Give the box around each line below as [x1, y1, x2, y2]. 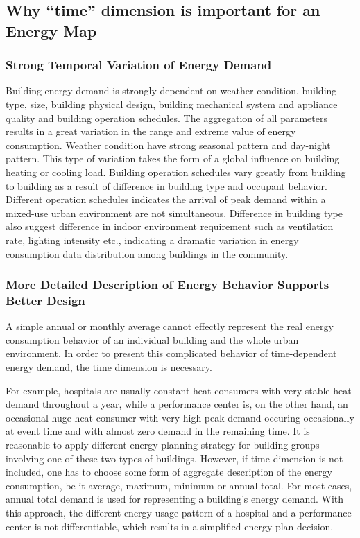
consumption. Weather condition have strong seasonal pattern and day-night [6, 137, 331, 152]
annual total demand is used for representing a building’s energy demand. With [6, 492, 344, 506]
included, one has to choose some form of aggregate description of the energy [6, 465, 332, 479]
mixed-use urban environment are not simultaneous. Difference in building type [6, 205, 343, 220]
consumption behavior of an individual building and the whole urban [6, 332, 299, 347]
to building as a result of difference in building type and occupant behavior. [6, 178, 327, 193]
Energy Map [6, 19, 97, 41]
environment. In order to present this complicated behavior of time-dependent [6, 346, 337, 361]
